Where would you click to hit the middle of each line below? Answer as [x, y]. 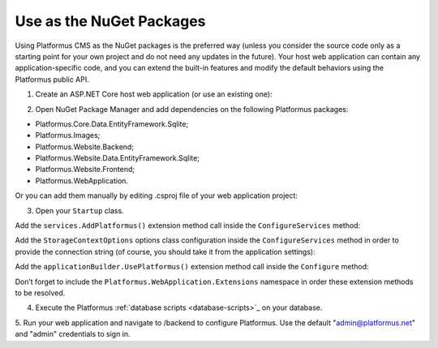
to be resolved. [40, 293]
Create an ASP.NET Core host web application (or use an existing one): [154, 94]
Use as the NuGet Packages [110, 21]
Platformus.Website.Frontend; [85, 170]
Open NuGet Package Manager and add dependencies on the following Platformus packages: [192, 109]
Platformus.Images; [68, 135]
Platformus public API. [52, 79]
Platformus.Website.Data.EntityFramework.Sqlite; [118, 158]
